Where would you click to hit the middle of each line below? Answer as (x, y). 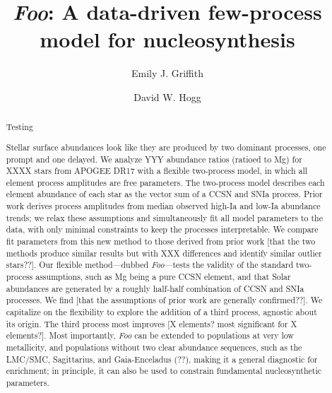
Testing (19, 127)
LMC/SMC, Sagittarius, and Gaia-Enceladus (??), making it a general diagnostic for (162, 359)
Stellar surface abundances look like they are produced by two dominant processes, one (166, 147)
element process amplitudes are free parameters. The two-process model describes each (165, 182)
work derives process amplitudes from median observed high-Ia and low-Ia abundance (163, 206)
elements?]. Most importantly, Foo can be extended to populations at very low (150, 335)
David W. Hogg (167, 96)
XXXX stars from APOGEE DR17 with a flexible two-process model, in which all (157, 171)
